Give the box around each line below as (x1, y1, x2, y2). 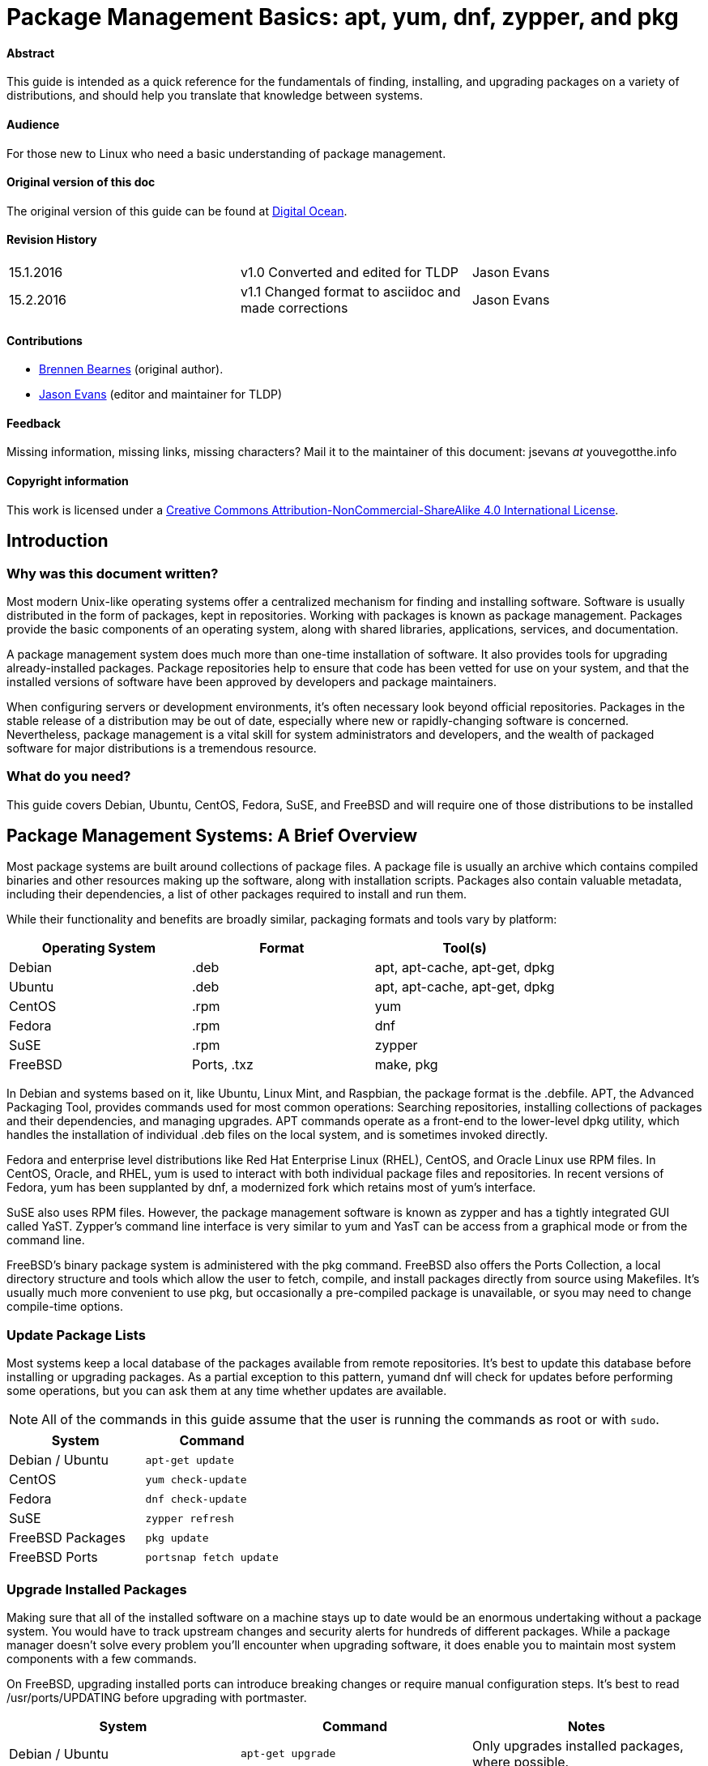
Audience (6, 117, 60, 131)
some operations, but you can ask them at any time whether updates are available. (6, 1384, 447, 1398)
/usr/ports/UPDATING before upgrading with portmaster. (6, 1690, 307, 1704)
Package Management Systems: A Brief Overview (6, 825, 418, 847)
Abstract (6, 45, 55, 60)
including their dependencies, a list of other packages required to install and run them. (6, 887, 467, 902)
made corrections (240, 300, 348, 317)
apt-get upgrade (240, 1747, 336, 1760)
